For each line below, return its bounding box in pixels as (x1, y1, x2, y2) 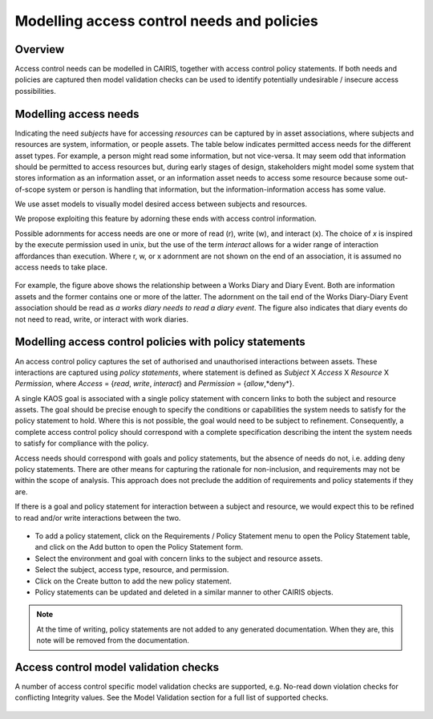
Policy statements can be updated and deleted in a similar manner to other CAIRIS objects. (34, 587, 334, 597)
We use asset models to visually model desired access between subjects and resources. (14, 199, 308, 209)
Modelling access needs (14, 107, 140, 120)
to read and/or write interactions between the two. (14, 513, 181, 522)
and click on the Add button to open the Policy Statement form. (34, 542, 244, 552)
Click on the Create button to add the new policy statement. (34, 576, 232, 586)
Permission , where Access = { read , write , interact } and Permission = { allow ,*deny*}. (14, 379, 295, 388)
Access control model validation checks (14, 660, 220, 674)
